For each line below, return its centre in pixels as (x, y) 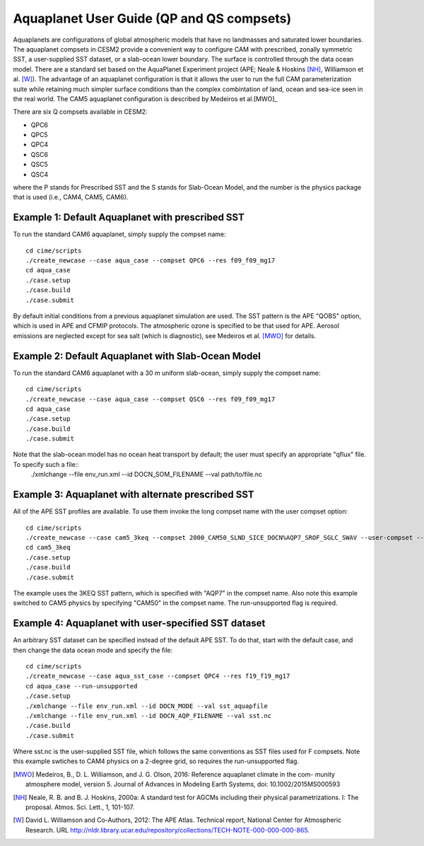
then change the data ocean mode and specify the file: (93, 650)
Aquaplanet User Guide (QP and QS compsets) (152, 18)
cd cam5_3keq (48, 547)
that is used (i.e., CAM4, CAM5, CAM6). (71, 197)
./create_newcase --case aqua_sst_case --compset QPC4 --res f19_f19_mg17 (158, 676)
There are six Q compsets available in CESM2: (80, 112)
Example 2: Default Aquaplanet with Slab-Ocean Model (137, 356)
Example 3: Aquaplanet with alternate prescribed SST (134, 495)
